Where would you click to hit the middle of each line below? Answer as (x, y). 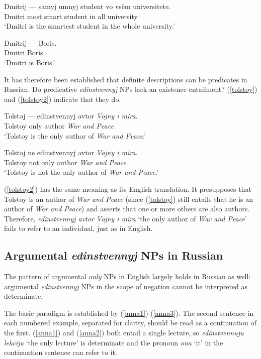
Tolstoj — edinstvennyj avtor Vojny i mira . (71, 116)
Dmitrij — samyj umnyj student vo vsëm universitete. (88, 6)
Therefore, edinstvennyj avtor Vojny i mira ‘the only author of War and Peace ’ (125, 218)
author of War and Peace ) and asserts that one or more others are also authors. (127, 209)
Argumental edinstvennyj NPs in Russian (114, 255)
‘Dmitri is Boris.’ (30, 62)
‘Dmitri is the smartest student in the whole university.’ (90, 26)
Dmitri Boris (24, 52)
